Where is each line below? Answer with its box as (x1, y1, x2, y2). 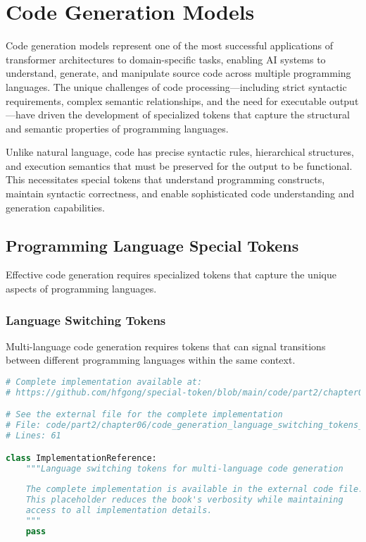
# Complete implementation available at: (6, 377, 203, 388)
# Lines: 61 (6, 431, 61, 441)
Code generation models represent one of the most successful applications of (6, 38, 333, 53)
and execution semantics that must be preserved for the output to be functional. (6, 158, 353, 173)
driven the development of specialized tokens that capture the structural (38, 107, 350, 122)
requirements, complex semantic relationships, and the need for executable (6, 93, 327, 108)
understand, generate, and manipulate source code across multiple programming (6, 66, 351, 80)
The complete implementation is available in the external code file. (25, 484, 364, 495)
